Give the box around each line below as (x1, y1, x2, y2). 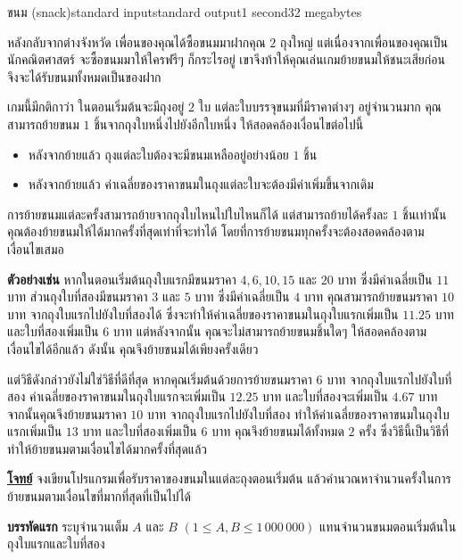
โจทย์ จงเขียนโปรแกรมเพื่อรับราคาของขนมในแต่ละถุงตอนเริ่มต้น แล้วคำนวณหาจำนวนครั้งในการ (7, 469, 451, 488)
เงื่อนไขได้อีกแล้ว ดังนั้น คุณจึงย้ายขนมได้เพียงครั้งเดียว (7, 339, 259, 358)
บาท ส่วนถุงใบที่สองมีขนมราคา (7, 287, 148, 306)
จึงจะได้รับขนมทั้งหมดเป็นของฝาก (7, 67, 161, 86)
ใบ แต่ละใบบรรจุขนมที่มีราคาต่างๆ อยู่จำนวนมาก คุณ (198, 97, 442, 116)
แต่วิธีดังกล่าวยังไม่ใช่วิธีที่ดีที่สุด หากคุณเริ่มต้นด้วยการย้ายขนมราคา (7, 369, 312, 388)
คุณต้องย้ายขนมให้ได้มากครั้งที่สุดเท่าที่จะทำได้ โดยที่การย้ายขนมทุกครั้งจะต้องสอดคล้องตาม (7, 222, 425, 241)
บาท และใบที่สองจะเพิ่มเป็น (262, 387, 388, 406)
